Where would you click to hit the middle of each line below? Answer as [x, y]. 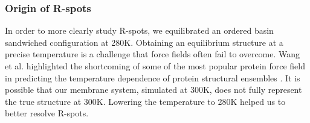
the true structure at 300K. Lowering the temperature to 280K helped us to [145, 101]
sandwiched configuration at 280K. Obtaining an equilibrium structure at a [144, 42]
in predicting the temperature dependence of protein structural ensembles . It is [153, 77]
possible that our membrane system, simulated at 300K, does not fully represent [153, 90]
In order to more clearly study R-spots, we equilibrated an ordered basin [139, 30]
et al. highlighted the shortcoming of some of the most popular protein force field [155, 66]
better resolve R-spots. [47, 113]
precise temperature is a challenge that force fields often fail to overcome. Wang [153, 54]
